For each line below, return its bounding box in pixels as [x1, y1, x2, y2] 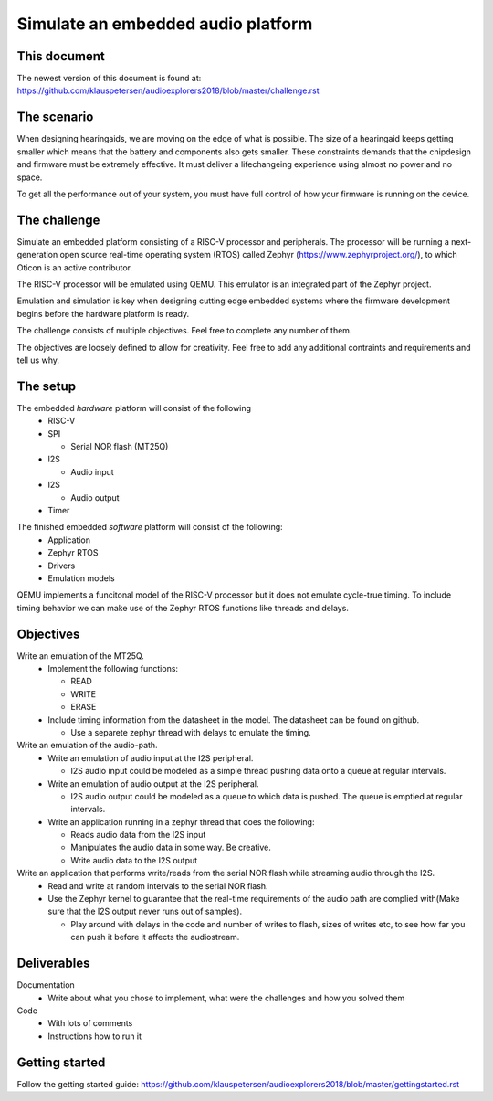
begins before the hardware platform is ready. [16, 308, 190, 319]
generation [16, 249, 58, 260]
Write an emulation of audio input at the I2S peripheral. [47, 752, 254, 763]
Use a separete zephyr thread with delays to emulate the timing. [70, 726, 311, 737]
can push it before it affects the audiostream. [70, 932, 240, 943]
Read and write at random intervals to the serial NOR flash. [47, 880, 268, 891]
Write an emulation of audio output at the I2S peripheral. [47, 778, 259, 789]
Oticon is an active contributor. [16, 261, 132, 273]
